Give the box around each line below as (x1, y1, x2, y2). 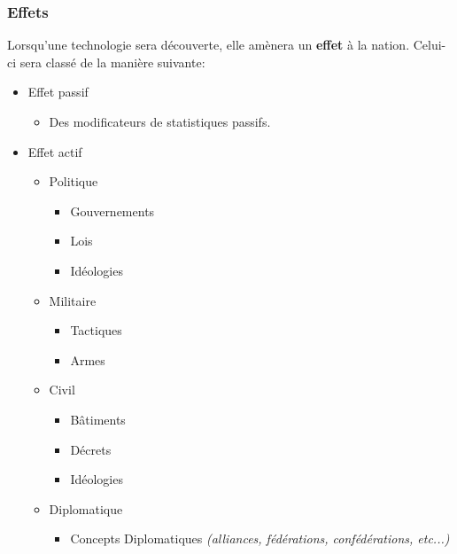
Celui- (413, 35, 446, 54)
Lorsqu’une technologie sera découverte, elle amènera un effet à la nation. (7, 35, 410, 54)
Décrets (70, 440, 112, 458)
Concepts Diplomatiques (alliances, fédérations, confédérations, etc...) (70, 529, 450, 548)
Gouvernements (70, 201, 155, 220)
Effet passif (27, 82, 89, 101)
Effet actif (27, 142, 82, 160)
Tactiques (70, 321, 122, 339)
